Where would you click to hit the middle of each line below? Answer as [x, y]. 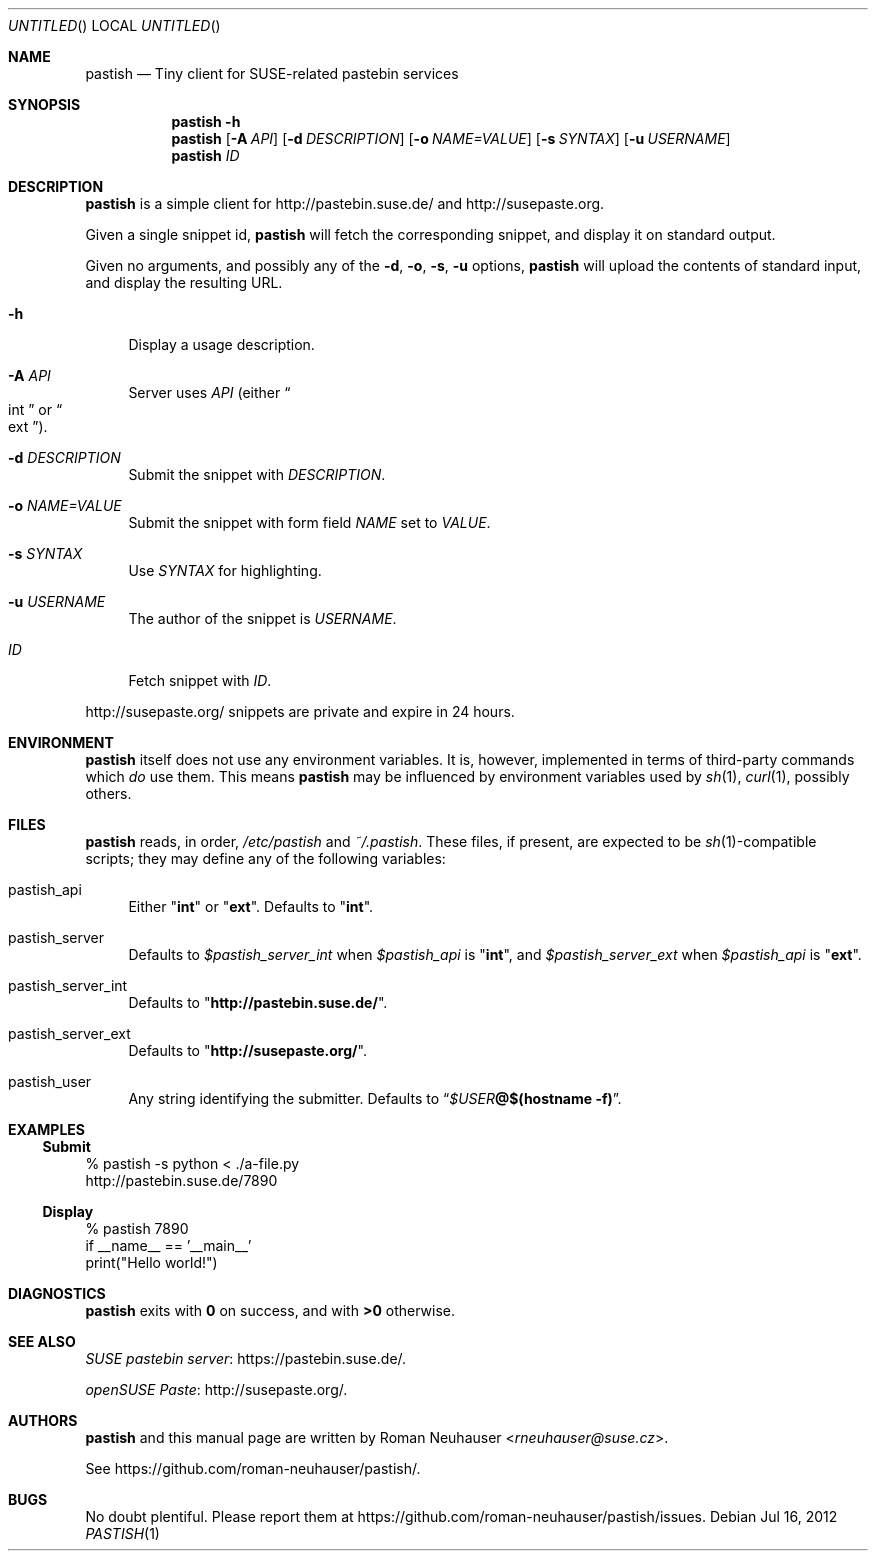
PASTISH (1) [122, 1533]
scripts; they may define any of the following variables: [265, 858]
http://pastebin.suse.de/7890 [181, 1180]
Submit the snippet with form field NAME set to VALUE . [309, 522]
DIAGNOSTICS [57, 1293]
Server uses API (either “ [209, 392]
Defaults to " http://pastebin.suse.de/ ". [258, 1002]
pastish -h [206, 121]
